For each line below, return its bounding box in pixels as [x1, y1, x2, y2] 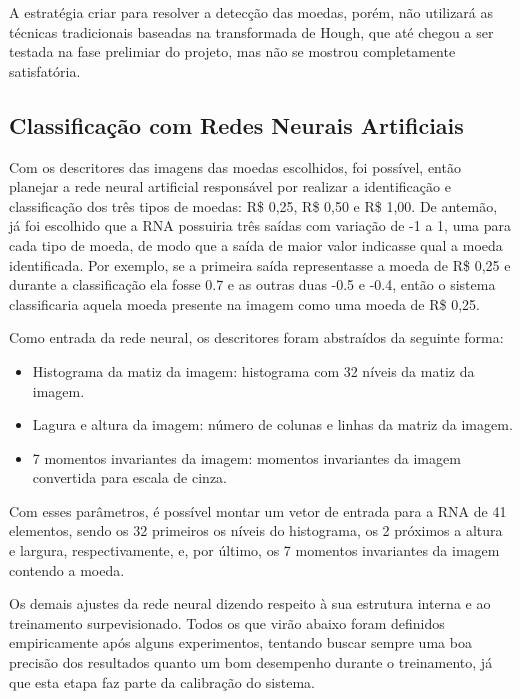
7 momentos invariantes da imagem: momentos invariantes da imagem [32, 447, 461, 468]
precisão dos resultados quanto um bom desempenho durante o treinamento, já [9, 652, 493, 673]
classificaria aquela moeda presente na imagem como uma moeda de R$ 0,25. [9, 293, 480, 314]
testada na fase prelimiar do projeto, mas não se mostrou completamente [9, 41, 456, 62]
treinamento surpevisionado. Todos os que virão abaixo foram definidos [9, 612, 445, 633]
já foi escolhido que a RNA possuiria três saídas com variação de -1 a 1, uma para [9, 215, 512, 236]
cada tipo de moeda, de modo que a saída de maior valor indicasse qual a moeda [9, 234, 503, 255]
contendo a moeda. [9, 559, 125, 580]
